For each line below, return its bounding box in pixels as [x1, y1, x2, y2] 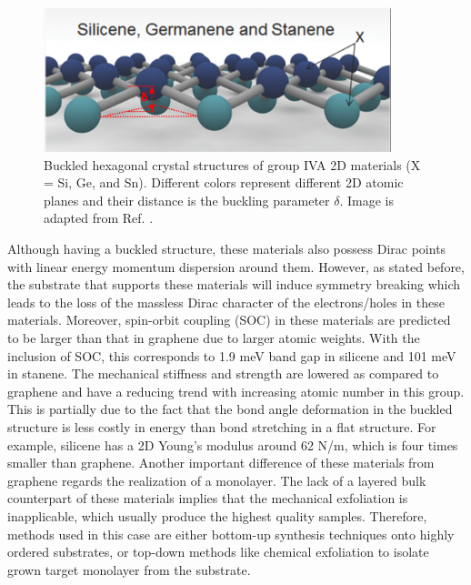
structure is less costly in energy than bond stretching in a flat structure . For [7, 418, 436, 437]
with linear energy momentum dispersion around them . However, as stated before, [7, 257, 465, 276]
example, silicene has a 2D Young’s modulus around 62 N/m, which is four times [7, 435, 458, 454]
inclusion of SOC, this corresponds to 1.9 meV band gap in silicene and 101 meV [7, 346, 456, 365]
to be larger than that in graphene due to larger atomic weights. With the [7, 328, 420, 348]
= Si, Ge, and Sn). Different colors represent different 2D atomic [44, 173, 404, 192]
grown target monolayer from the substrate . [7, 560, 251, 579]
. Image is [339, 190, 395, 209]
